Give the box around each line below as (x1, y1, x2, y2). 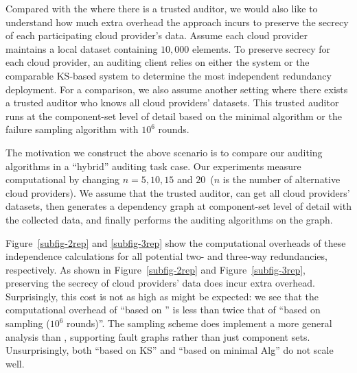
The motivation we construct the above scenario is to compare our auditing (5, 145, 323, 159)
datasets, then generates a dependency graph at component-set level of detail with (5, 199, 352, 213)
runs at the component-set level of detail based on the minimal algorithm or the (5, 108, 342, 123)
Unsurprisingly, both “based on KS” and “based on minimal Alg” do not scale (5, 343, 334, 357)
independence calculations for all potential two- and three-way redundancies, (5, 249, 327, 263)
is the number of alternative (222, 172, 341, 186)
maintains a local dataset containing (5, 41, 158, 56)
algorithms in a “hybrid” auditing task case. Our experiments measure (5, 158, 301, 173)
